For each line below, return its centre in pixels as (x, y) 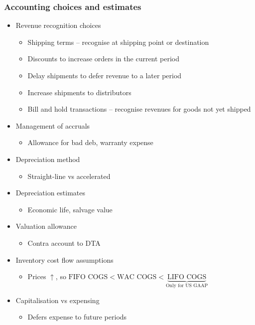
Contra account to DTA (64, 243)
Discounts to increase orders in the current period (104, 59)
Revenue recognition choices (58, 25)
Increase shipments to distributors (79, 92)
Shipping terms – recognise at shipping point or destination (118, 42)
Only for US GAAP (187, 286)
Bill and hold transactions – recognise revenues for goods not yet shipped (139, 109)
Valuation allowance (46, 226)
